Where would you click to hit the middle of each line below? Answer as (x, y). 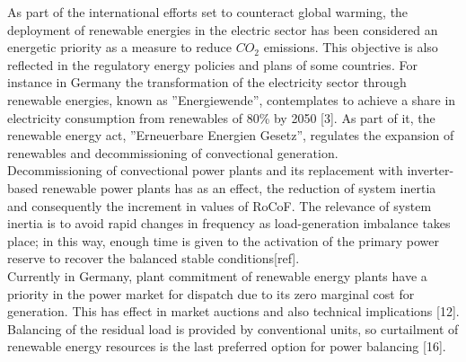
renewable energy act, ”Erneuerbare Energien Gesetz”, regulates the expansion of (231, 135)
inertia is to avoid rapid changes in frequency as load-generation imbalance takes (229, 223)
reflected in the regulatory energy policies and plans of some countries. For (212, 64)
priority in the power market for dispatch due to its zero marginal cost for (211, 293)
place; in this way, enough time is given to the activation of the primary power (223, 240)
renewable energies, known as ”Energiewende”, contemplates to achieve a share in (232, 99)
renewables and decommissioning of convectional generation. (173, 152)
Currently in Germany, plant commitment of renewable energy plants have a (217, 275)
